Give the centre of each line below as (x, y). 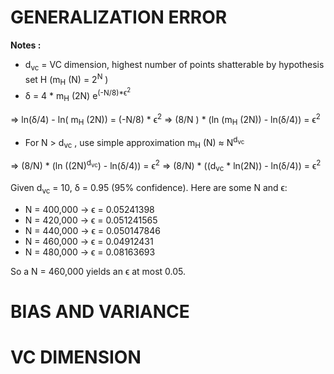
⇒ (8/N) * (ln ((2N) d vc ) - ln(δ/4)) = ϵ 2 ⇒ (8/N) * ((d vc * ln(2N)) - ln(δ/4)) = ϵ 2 (166, 166)
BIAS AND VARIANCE (100, 311)
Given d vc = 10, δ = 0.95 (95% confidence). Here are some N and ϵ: (149, 188)
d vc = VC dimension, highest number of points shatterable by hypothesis (174, 65)
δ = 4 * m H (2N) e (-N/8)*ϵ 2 (78, 95)
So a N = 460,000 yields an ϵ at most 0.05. (98, 271)
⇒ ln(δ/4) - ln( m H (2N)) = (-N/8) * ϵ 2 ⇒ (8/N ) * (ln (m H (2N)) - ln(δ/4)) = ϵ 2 (165, 119)
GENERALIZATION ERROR (119, 17)
